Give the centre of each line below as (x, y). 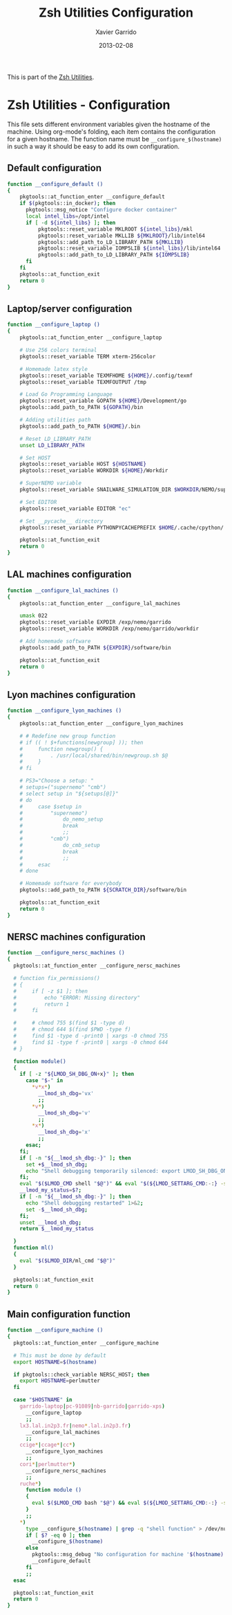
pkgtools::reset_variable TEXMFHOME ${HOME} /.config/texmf (106, 376)
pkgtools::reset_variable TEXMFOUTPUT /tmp (83, 382)
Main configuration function (69, 1314)
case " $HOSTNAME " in (43, 1400)
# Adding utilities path (55, 420)
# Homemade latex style (54, 369)
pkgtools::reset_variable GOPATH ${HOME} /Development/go (103, 401)
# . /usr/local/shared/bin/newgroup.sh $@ (94, 756)
